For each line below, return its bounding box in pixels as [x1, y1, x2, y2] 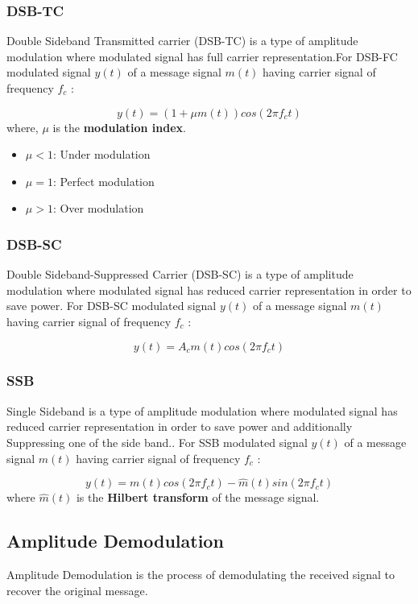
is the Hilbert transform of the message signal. [76, 489, 320, 506]
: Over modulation [52, 200, 144, 217]
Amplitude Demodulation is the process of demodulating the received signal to [6, 566, 395, 583]
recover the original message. [6, 581, 148, 598]
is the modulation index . [52, 118, 186, 135]
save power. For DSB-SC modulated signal [6, 297, 217, 314]
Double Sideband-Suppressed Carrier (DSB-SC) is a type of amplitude [6, 266, 354, 283]
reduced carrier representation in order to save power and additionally [6, 418, 353, 435]
